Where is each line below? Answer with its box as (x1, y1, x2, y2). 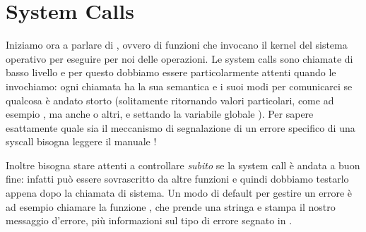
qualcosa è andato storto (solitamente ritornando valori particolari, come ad (6, 92, 334, 107)
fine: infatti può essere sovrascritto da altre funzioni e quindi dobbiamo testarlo (6, 171, 349, 186)
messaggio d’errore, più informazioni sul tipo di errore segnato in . (6, 213, 293, 228)
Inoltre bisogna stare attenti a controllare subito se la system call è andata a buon (6, 157, 360, 172)
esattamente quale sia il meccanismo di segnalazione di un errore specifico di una (6, 120, 355, 135)
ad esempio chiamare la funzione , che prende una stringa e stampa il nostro (6, 199, 336, 214)
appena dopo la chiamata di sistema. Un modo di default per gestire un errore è (6, 185, 353, 200)
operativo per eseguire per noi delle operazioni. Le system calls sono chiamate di (6, 51, 353, 66)
